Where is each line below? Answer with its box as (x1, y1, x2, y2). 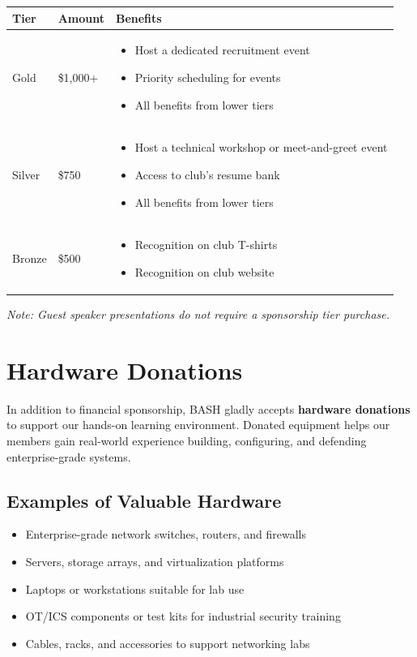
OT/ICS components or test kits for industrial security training (25, 608, 341, 625)
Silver (12, 165, 40, 182)
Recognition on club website (134, 264, 274, 280)
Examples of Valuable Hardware (6, 487, 282, 513)
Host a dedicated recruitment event (134, 41, 310, 58)
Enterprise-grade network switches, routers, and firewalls (25, 526, 306, 543)
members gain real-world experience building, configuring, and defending (6, 432, 367, 449)
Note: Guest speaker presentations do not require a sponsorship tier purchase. (6, 306, 390, 323)
